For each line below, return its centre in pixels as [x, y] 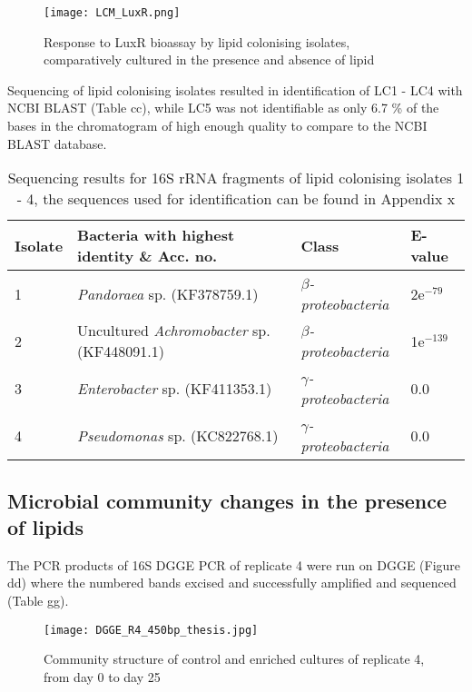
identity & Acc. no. [147, 256]
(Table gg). [38, 600]
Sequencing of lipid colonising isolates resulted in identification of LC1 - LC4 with [235, 89]
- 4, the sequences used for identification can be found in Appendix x [236, 199]
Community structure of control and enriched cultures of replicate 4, [234, 659]
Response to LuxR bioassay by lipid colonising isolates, [197, 41]
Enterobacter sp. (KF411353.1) [175, 388]
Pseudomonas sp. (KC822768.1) [178, 435]
